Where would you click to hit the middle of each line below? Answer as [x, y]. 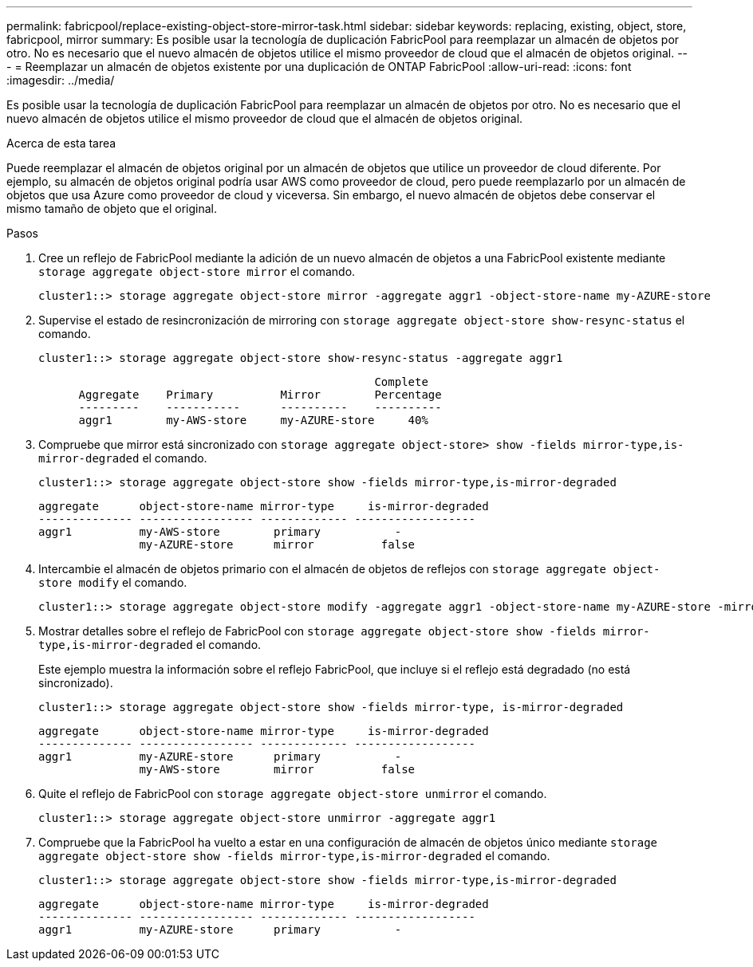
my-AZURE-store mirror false [277, 544]
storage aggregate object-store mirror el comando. [197, 271]
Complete [401, 382]
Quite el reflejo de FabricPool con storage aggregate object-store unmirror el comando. [293, 794]
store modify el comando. [113, 582]
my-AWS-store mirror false [277, 769]
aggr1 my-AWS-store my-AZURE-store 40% [253, 420]
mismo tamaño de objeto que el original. [112, 208]
